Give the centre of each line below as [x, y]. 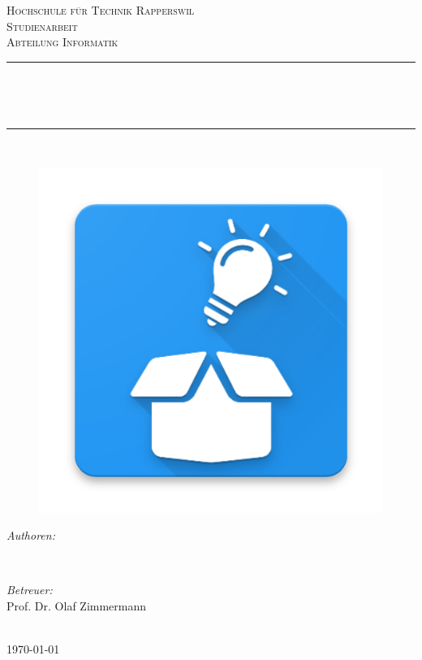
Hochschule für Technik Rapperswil [101, 10]
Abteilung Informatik [62, 42]
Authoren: [31, 535]
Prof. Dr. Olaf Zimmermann [77, 605]
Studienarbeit [42, 26]
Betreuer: [30, 590]
